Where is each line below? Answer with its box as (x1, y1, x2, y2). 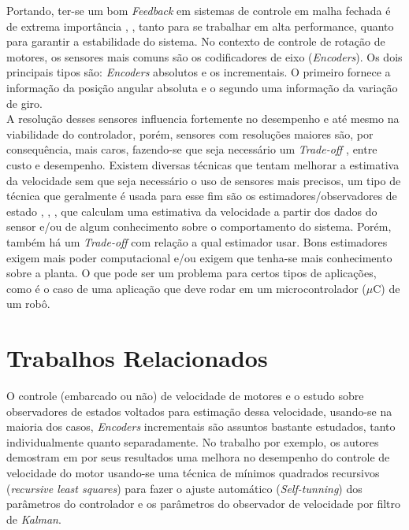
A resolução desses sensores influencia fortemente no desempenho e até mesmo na (6, 110, 400, 127)
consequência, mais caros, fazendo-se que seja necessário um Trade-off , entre (6, 141, 377, 158)
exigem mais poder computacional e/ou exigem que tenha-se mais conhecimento (6, 249, 392, 265)
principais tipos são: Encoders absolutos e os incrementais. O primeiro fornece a (6, 64, 391, 80)
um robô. (6, 295, 50, 312)
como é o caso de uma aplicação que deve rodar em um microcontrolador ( (6, 280, 366, 296)
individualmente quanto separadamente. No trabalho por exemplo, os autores (6, 433, 379, 450)
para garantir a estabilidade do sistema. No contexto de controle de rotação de (6, 33, 385, 50)
